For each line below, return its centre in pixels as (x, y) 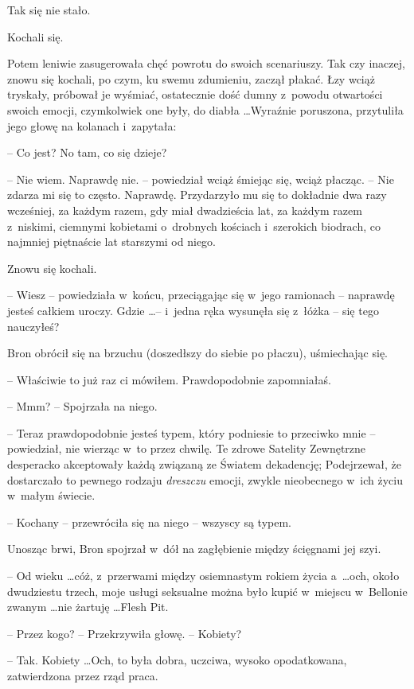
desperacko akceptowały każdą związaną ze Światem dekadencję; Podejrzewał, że (205, 464)
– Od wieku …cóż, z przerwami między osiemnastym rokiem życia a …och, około (203, 576)
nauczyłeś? (33, 326)
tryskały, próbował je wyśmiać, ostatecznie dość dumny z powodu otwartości (195, 94)
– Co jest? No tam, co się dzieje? (87, 152)
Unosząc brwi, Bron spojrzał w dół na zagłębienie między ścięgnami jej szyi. (194, 549)
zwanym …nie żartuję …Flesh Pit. (88, 607)
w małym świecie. (51, 495)
